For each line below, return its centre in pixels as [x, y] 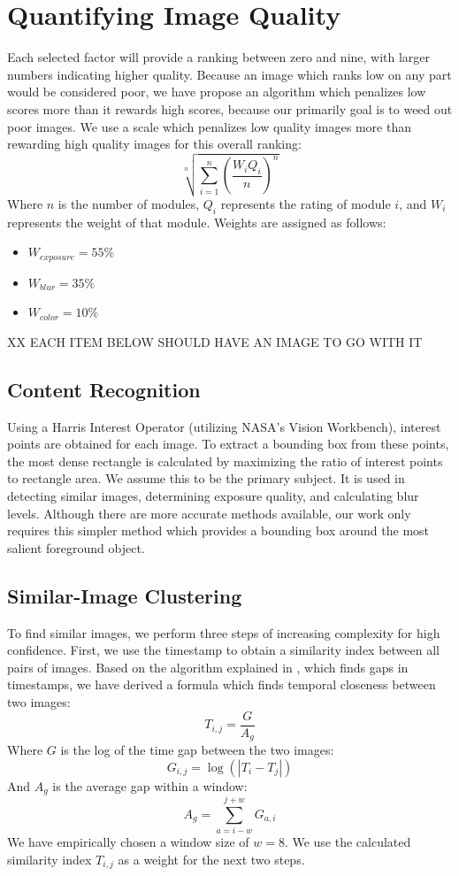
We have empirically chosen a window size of [128, 842]
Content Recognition [104, 389]
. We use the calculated [348, 842]
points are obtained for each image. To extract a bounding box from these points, [228, 444]
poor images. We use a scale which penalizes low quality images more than [209, 126]
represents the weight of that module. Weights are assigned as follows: [197, 222]
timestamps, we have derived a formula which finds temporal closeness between [222, 684]
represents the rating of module [306, 203]
